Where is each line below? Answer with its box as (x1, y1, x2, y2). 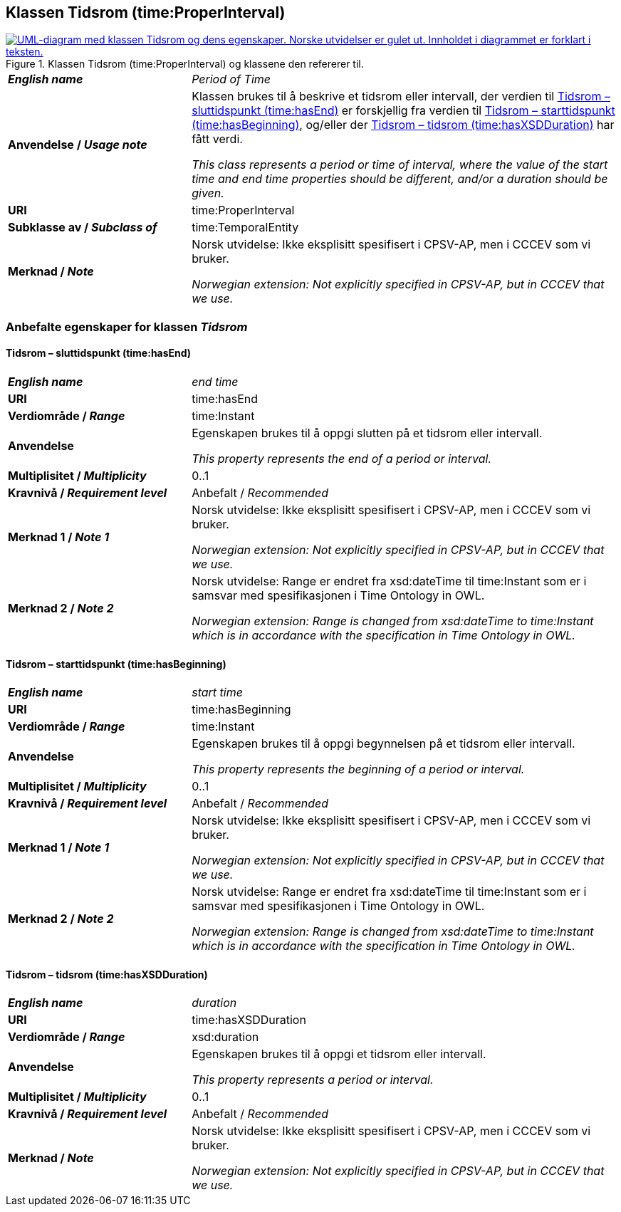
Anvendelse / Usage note (8, 137, 147, 152)
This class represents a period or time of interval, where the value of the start (192, 157, 608, 172)
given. (192, 186, 224, 201)
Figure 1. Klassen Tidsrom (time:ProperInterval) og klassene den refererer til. (6, 58, 364, 70)
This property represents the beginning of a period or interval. (192, 762, 525, 777)
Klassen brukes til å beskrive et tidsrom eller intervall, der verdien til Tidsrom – (192, 89, 610, 104)
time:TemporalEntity (192, 220, 299, 235)
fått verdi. (192, 132, 243, 147)
